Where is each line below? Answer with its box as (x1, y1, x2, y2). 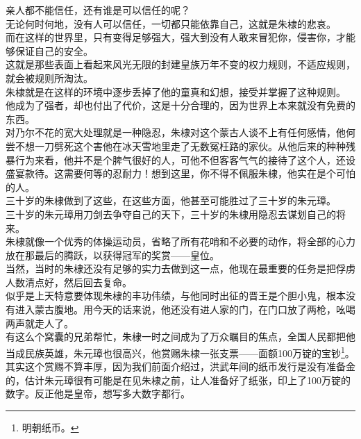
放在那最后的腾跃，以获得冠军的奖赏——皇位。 (6, 247, 219, 262)
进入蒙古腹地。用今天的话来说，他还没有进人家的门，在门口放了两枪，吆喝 (15, 302, 355, 317)
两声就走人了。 (6, 315, 74, 330)
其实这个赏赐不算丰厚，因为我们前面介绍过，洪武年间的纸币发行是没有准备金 (6, 359, 355, 374)
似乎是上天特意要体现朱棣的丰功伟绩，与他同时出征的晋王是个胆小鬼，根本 (6, 288, 346, 303)
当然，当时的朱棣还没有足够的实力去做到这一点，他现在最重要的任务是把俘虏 (6, 261, 355, 276)
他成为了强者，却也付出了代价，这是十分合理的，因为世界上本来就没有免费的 (6, 98, 355, 113)
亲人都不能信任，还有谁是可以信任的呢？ (6, 3, 190, 17)
